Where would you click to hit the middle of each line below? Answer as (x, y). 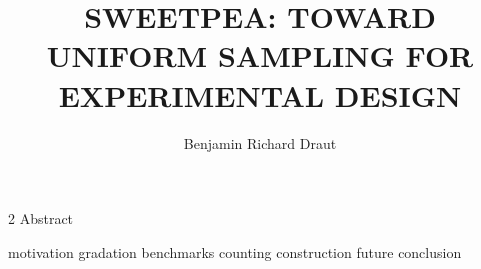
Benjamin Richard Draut (260, 142)
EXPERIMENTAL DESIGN (260, 94)
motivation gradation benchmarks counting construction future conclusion (235, 251)
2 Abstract (41, 218)
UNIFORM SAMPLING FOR (260, 55)
